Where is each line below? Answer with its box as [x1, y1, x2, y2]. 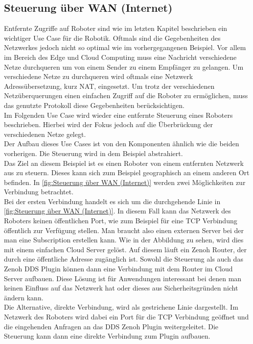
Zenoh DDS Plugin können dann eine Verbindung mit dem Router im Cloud [4, 264, 233, 274]
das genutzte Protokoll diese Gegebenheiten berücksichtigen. [4, 100, 184, 110]
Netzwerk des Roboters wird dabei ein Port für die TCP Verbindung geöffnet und [4, 312, 249, 322]
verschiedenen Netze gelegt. [4, 129, 86, 139]
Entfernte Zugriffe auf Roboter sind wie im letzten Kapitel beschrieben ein [4, 23, 228, 33]
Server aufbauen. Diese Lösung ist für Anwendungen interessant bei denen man [4, 273, 242, 283]
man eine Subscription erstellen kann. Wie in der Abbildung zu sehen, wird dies [4, 235, 244, 245]
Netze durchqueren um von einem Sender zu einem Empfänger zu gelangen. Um [4, 61, 244, 72]
